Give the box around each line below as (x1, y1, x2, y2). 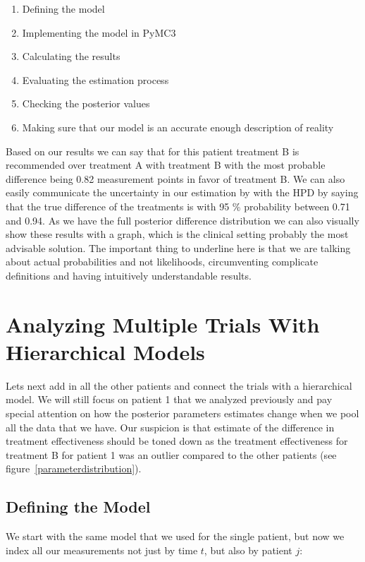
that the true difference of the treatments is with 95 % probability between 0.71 (6, 198, 350, 213)
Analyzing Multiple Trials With (6, 309, 320, 338)
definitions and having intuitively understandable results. (6, 268, 252, 282)
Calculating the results (22, 49, 120, 64)
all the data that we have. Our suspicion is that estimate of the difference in (6, 419, 335, 434)
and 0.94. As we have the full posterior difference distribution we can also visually (6, 213, 359, 227)
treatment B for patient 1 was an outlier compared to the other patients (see (6, 447, 337, 462)
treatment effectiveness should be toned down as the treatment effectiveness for (6, 434, 348, 448)
